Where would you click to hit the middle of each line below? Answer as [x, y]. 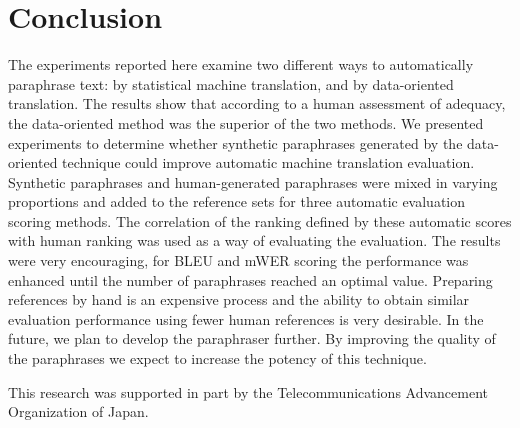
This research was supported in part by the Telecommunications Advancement [248, 391]
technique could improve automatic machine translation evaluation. [268, 162]
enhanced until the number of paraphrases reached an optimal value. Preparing [250, 279]
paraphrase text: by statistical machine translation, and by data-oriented [231, 83]
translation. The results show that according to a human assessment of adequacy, [257, 103]
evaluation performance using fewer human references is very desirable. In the [246, 318]
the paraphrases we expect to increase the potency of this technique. [217, 358]
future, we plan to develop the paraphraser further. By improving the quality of [252, 338]
